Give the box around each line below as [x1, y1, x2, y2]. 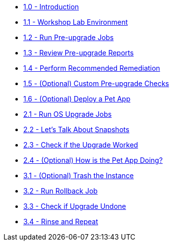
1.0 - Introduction [23, 2, 79, 11]
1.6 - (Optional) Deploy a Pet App [23, 95, 130, 103]
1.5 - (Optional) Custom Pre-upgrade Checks [23, 79, 169, 88]
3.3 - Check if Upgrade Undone [23, 202, 126, 210]
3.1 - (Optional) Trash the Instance [23, 171, 134, 180]
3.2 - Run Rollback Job [23, 187, 98, 195]
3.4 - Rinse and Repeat [23, 217, 98, 226]
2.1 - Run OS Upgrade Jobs [23, 110, 112, 118]
